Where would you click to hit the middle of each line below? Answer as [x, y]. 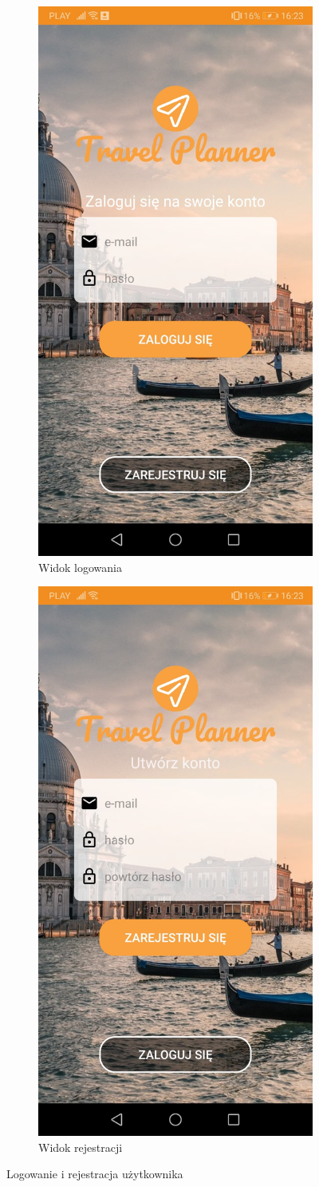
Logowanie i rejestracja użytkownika [95, 1174]
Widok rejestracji [81, 1147]
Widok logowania [81, 567]
